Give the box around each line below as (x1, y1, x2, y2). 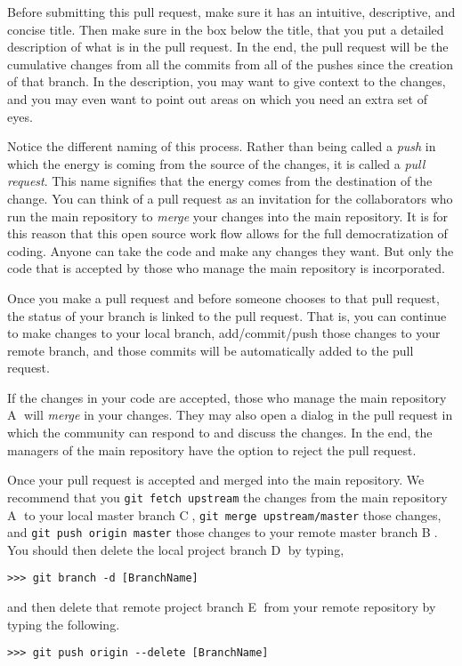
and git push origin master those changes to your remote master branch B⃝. (7, 523, 438, 542)
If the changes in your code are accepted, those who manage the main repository (7, 388, 447, 406)
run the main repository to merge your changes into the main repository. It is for (7, 206, 449, 225)
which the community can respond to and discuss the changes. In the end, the (7, 423, 433, 442)
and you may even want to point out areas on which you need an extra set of (7, 89, 427, 108)
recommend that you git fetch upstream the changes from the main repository (7, 487, 448, 506)
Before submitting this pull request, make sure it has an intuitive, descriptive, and (7, 3, 456, 20)
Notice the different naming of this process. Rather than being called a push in (7, 137, 436, 156)
